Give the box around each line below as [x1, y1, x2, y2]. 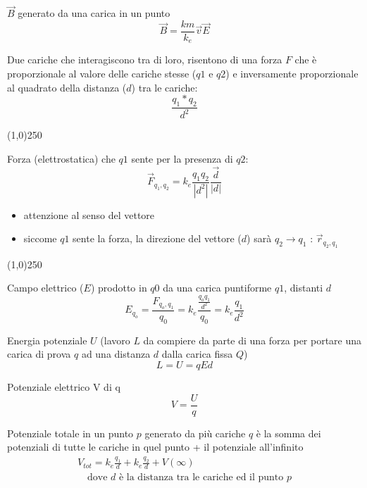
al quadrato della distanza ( [7, 80, 127, 94]
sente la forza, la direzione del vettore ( [73, 231, 242, 246]
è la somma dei [256, 425, 321, 440]
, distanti [284, 280, 323, 295]
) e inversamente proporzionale [225, 65, 359, 80]
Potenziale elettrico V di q [7, 379, 120, 394]
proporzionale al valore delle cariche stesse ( [7, 65, 197, 80]
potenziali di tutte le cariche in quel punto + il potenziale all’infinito [7, 439, 304, 454]
